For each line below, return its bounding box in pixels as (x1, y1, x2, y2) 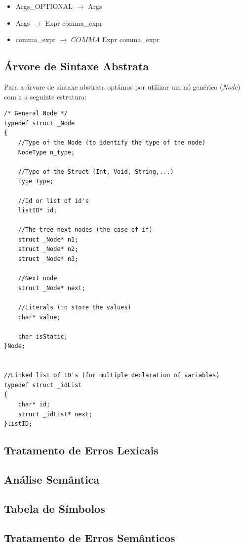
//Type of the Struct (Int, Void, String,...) (18, 168, 174, 175)
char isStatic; (18, 333, 68, 340)
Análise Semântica (4, 471, 100, 487)
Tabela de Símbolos (4, 500, 105, 516)
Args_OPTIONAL (15, 1, 73, 11)
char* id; (18, 400, 50, 408)
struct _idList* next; (18, 410, 92, 418)
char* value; (18, 313, 61, 321)
